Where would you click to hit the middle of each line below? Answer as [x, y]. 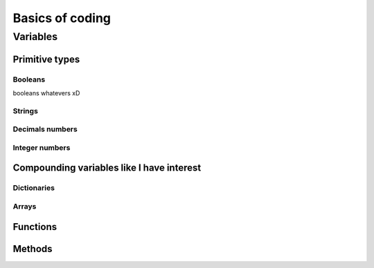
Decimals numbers [45, 129]
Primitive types [46, 59]
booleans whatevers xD [46, 93]
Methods [33, 249]
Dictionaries [34, 188]
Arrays [25, 206]
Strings [25, 111]
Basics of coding [62, 18]
